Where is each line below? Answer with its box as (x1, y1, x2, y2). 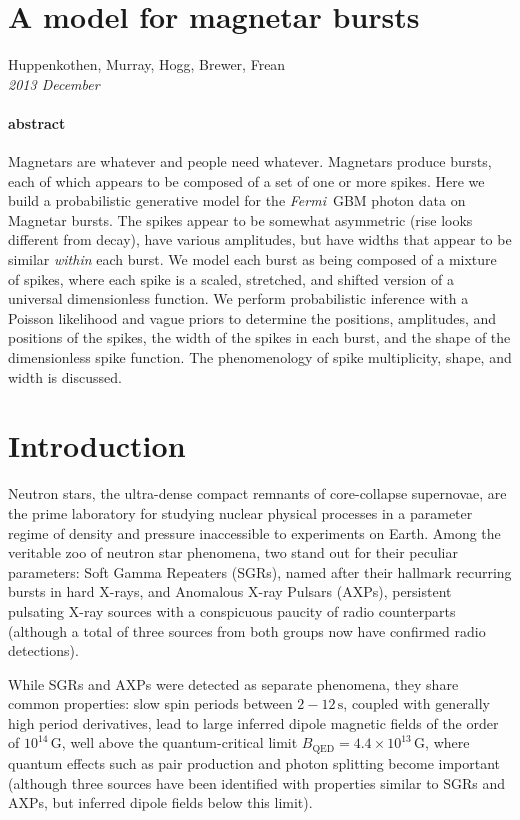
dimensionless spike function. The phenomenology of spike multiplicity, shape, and (8, 347, 512, 368)
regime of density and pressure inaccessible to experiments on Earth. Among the (8, 522, 501, 543)
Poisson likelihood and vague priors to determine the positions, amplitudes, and (8, 307, 497, 328)
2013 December (8, 73, 100, 94)
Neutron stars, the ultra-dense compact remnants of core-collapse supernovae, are (8, 483, 507, 504)
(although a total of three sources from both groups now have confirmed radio (8, 620, 486, 641)
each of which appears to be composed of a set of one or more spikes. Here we (8, 170, 485, 191)
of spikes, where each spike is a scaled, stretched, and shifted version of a (8, 268, 454, 289)
